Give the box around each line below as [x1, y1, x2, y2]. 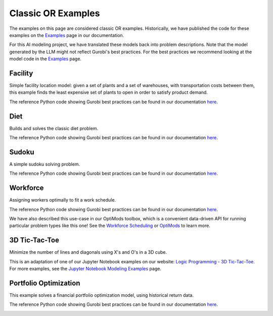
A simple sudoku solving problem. [9, 161, 80, 167]
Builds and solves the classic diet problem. [9, 125, 99, 131]
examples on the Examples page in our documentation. [9, 32, 124, 38]
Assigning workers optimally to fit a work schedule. [9, 197, 116, 203]
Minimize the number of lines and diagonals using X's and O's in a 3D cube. [9, 249, 167, 255]
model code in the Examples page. [9, 56, 82, 62]
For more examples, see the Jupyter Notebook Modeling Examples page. [9, 266, 162, 272]
